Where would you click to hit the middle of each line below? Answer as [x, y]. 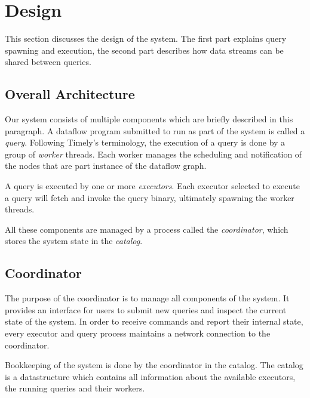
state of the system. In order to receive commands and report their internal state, [154, 321]
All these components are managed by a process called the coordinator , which [147, 229]
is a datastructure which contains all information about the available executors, [150, 376]
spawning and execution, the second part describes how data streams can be [144, 50]
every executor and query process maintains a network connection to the [138, 333]
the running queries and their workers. [75, 388]
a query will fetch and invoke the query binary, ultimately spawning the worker [150, 197]
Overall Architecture [70, 94]
